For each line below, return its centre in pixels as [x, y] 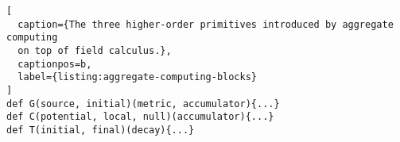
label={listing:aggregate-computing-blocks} [137, 77]
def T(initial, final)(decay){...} [101, 130]
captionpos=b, [55, 64]
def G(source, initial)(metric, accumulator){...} [143, 104]
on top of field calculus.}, [95, 50]
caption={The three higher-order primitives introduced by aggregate [206, 24]
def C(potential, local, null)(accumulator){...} [140, 117]
